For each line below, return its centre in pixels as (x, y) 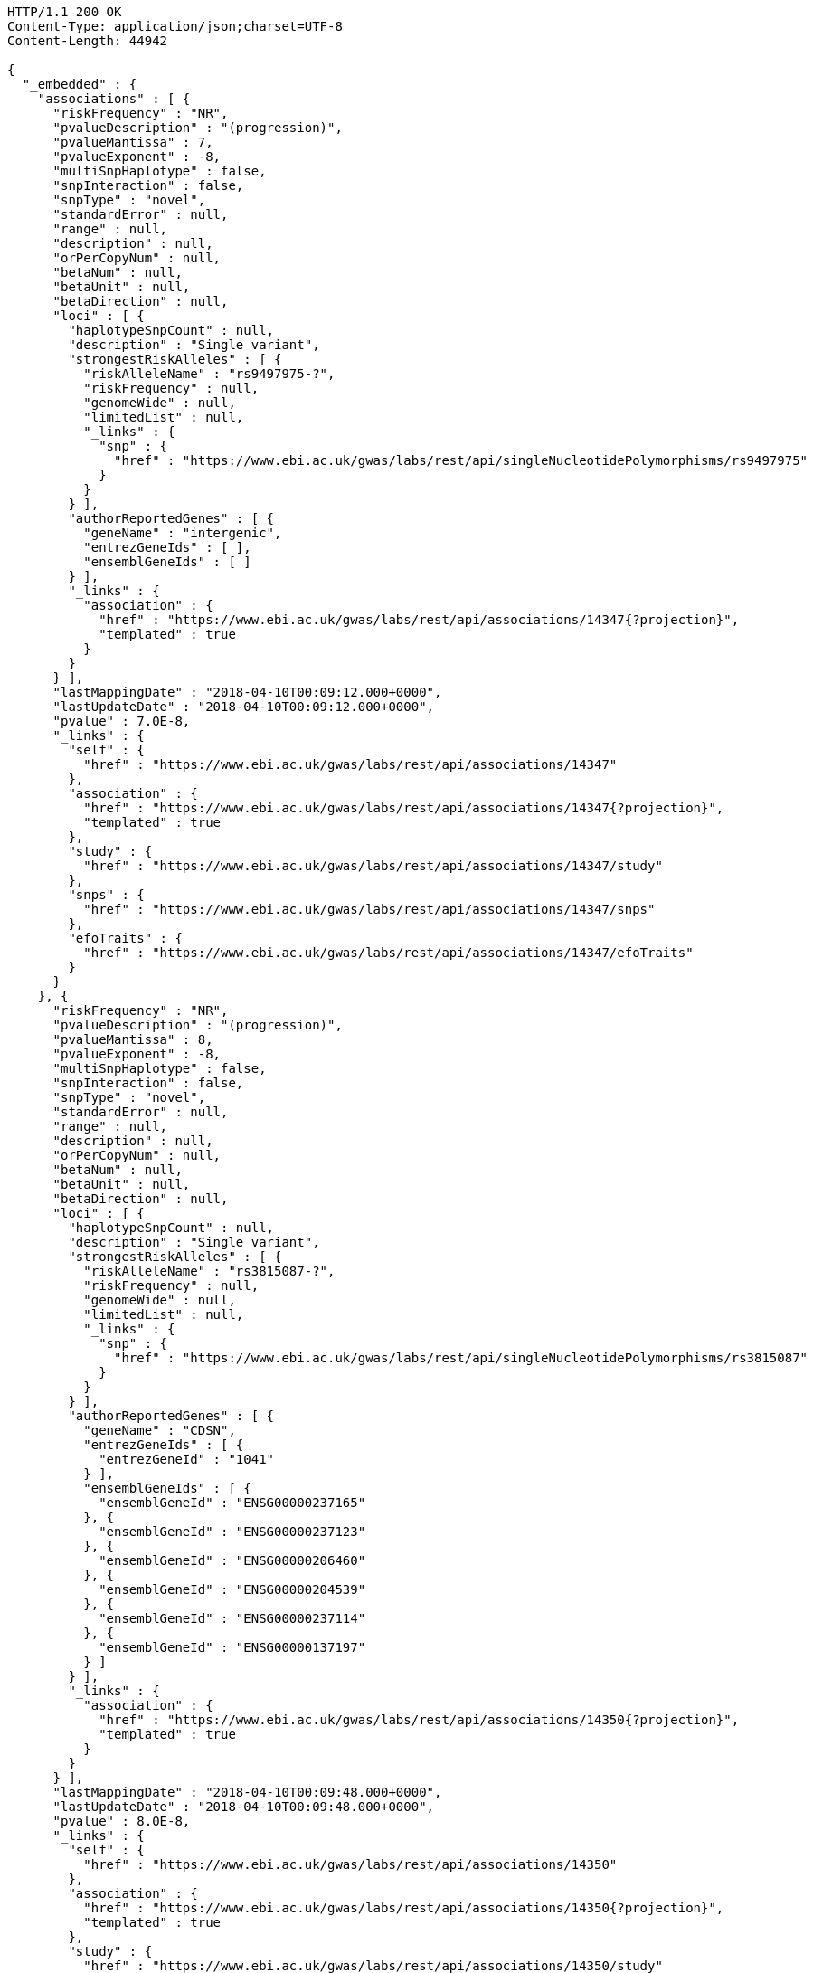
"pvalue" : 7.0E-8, (122, 721)
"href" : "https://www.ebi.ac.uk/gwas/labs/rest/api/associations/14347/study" (373, 866)
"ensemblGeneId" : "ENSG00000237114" (232, 1618)
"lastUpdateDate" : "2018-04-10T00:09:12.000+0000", (244, 707)
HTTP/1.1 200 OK (65, 12)
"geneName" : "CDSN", (160, 1430)
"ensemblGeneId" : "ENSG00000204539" (232, 1589)
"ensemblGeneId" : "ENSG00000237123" (232, 1532)
